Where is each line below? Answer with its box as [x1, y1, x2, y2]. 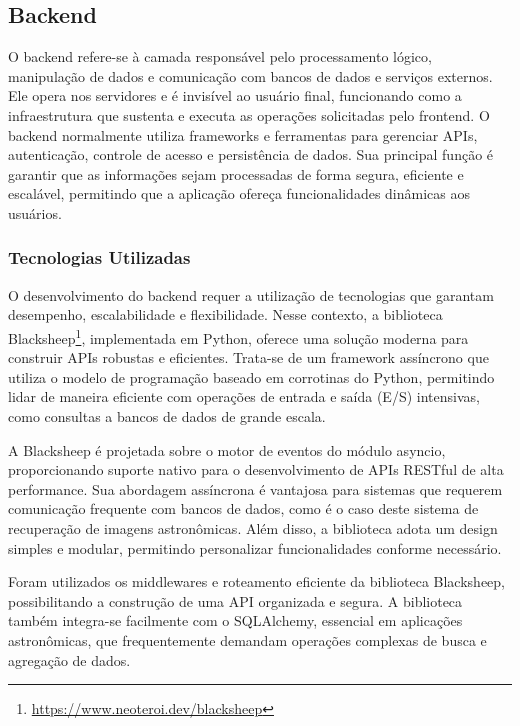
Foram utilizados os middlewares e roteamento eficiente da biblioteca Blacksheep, [8, 571, 505, 592]
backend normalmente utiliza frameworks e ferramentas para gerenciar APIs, [8, 124, 478, 145]
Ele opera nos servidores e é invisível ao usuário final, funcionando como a [8, 85, 462, 106]
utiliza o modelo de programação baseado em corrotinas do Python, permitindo [8, 366, 495, 387]
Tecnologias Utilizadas [8, 245, 191, 270]
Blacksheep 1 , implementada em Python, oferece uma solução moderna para [8, 324, 469, 348]
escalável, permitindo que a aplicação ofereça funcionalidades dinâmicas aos [8, 183, 470, 204]
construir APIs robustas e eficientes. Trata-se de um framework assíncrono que [8, 347, 489, 368]
